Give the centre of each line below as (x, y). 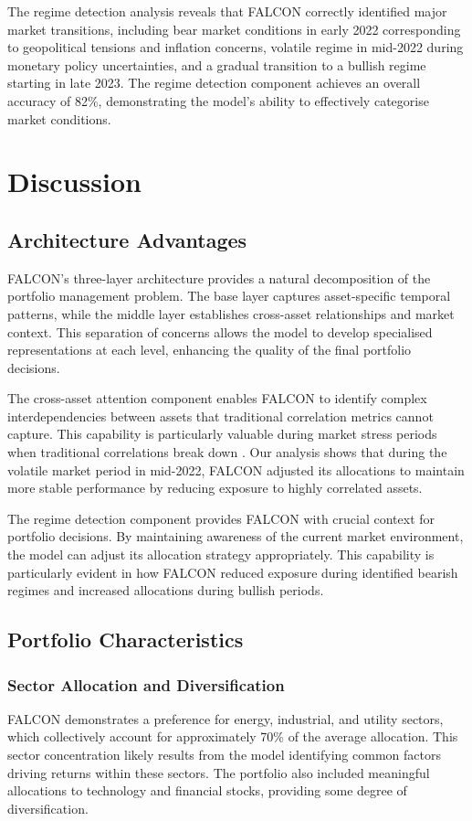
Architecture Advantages (127, 239)
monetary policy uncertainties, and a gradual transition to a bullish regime (217, 64)
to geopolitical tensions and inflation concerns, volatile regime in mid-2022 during (236, 47)
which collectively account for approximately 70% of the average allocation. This (233, 736)
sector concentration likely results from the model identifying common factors (224, 755)
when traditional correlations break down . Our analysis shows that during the (227, 452)
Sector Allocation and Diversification (146, 684)
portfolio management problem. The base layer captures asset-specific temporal (229, 296)
